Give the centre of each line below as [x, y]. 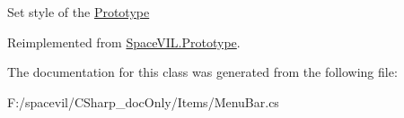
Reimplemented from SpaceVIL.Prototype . [124, 42]
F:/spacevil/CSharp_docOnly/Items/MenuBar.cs [143, 101]
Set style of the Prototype [79, 12]
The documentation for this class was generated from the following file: [202, 72]
